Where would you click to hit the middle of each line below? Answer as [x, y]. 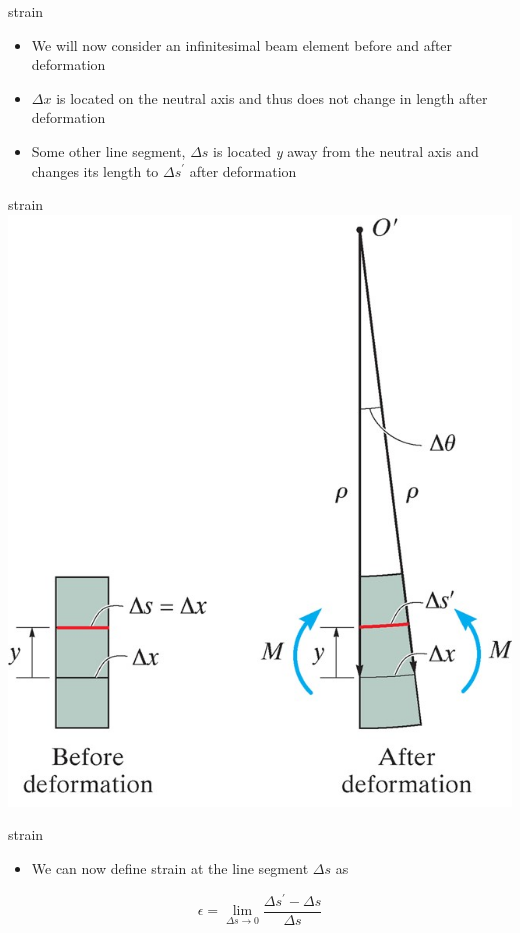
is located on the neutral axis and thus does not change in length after [272, 97]
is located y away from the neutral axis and [346, 150]
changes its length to [95, 170]
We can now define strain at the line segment [170, 867]
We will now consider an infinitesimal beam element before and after [242, 44]
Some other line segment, [108, 150]
